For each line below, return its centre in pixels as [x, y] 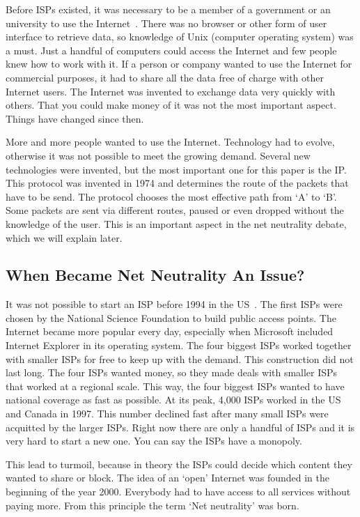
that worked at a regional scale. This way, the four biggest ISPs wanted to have [175, 386]
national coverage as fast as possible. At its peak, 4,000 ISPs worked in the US [173, 400]
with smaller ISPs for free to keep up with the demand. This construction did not [180, 358]
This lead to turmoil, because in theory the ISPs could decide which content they [179, 464]
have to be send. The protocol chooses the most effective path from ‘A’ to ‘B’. [171, 196]
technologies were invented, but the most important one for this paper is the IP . [176, 169]
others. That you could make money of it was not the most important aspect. [171, 105]
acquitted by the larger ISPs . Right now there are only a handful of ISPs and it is [180, 427]
